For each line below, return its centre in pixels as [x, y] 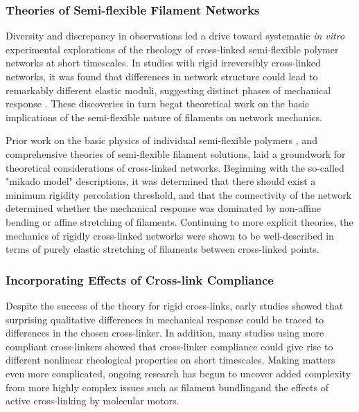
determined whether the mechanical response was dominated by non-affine [163, 208]
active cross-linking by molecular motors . [93, 401]
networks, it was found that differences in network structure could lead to [162, 76]
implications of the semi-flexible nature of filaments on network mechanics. [164, 117]
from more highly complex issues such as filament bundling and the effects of [167, 387]
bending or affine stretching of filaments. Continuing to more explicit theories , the [179, 221]
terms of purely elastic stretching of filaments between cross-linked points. [163, 249]
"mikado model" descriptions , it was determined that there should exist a [161, 181]
